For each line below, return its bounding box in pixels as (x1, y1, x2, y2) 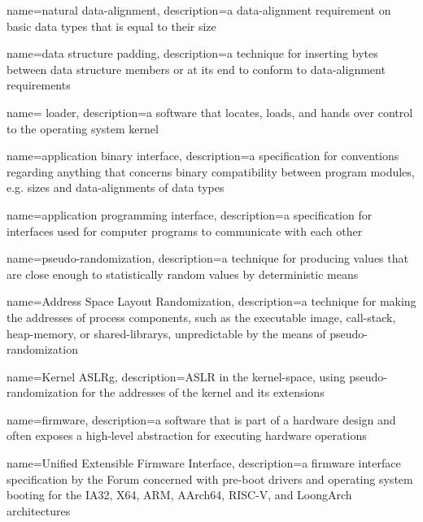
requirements (7, 76, 71, 94)
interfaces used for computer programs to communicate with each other (7, 222, 363, 239)
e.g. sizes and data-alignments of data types (7, 179, 225, 196)
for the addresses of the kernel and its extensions (81, 384, 325, 401)
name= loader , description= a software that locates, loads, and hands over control (7, 103, 413, 120)
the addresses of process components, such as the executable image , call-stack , (7, 308, 396, 325)
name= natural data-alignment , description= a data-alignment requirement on (7, 2, 391, 18)
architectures (7, 502, 71, 519)
